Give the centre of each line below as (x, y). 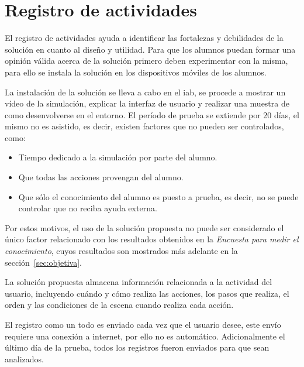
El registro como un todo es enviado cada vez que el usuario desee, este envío (143, 324)
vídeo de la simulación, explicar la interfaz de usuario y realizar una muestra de (147, 103)
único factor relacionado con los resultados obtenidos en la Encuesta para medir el (152, 239)
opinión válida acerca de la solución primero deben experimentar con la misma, (146, 61)
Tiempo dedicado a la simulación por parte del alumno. (118, 157)
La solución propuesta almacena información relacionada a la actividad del (139, 282)
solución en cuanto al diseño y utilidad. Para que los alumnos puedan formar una (150, 49)
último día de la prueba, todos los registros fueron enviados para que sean (137, 347)
